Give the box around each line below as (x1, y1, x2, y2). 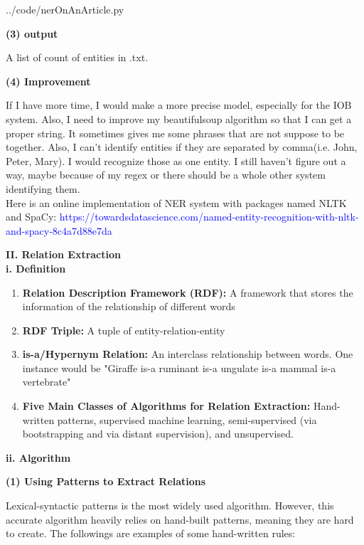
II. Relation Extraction (6, 247, 121, 262)
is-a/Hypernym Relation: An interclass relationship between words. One (22, 346, 353, 361)
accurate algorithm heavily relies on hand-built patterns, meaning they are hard (6, 512, 354, 527)
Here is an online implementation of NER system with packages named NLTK (6, 195, 347, 210)
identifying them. (6, 181, 80, 196)
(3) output (6, 26, 58, 41)
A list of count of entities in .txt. (6, 50, 149, 65)
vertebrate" (22, 374, 71, 389)
